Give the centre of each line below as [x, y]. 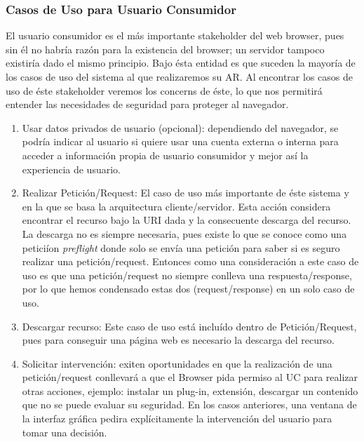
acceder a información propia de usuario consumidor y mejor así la [165, 155]
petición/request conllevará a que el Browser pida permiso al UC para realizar [190, 377]
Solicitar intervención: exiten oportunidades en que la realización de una [177, 363]
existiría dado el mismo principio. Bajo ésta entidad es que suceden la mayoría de [181, 63]
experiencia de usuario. [71, 169]
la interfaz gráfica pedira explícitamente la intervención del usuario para [177, 418]
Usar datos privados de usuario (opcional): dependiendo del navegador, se [180, 127]
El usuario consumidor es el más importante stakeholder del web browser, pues [175, 35]
